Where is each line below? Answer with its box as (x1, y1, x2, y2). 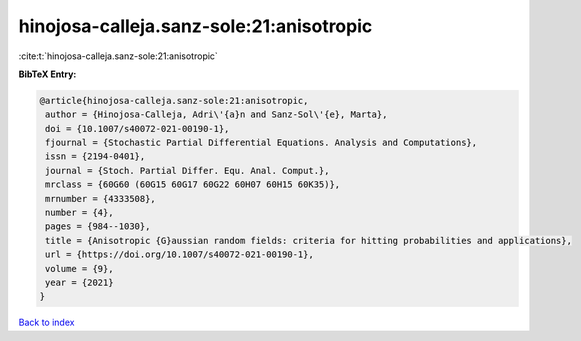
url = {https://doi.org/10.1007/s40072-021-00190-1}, (45, 249, 314, 260)
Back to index (18, 316, 75, 329)
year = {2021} (45, 277, 114, 288)
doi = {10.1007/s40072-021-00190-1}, (45, 123, 230, 134)
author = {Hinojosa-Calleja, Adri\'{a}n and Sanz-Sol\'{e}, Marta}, (45, 109, 388, 120)
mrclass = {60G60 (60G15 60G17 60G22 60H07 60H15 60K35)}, (45, 179, 341, 190)
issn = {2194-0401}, (45, 151, 146, 162)
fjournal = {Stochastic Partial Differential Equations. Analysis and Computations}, (45, 137, 478, 149)
